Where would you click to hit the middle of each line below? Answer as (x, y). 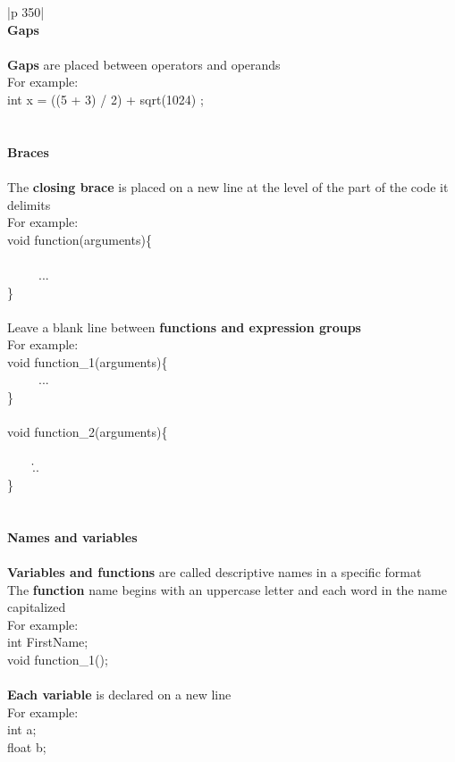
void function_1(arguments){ (88, 361)
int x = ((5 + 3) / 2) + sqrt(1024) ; (105, 99)
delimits (29, 204)
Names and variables (72, 536)
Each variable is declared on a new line (119, 695)
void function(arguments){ (80, 239)
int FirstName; (48, 642)
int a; (22, 729)
